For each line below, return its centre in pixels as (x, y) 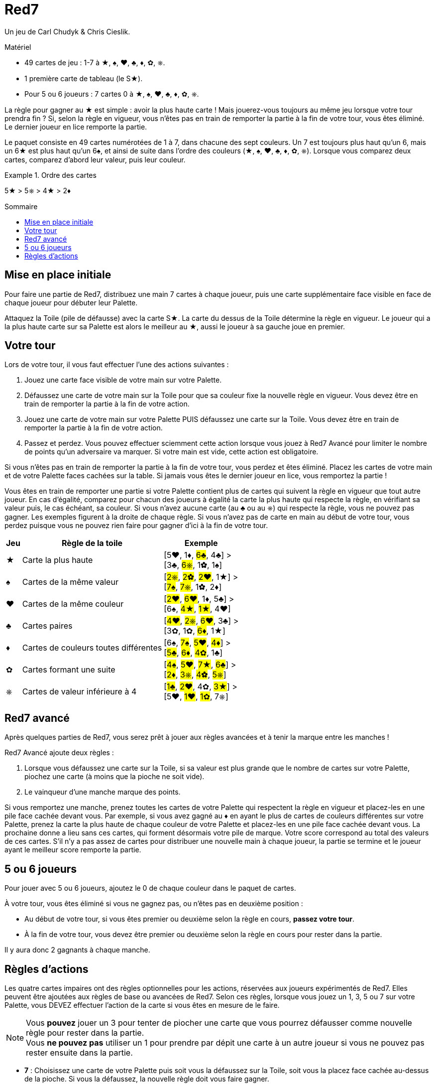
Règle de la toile (92, 543)
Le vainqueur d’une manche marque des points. (103, 792)
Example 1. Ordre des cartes (51, 175)
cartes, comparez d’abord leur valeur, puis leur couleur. (95, 159)
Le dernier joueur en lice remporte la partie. (76, 127)
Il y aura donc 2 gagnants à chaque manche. (77, 950)
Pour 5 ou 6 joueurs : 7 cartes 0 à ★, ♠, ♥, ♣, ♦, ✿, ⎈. (112, 94)
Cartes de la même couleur (73, 604)
